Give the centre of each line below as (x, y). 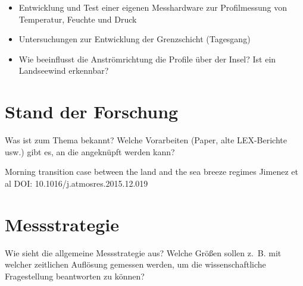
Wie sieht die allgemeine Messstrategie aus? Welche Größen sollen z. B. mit (143, 252)
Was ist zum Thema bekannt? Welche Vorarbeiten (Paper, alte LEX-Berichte (146, 140)
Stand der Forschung (92, 111)
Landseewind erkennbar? (64, 70)
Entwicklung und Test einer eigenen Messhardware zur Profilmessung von (153, 7)
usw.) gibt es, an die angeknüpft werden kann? (90, 151)
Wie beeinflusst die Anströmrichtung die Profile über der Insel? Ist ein (147, 59)
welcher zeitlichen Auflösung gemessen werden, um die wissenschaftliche (135, 264)
